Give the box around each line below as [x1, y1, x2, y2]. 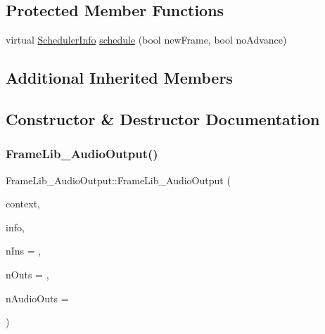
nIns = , [6, 243, 42, 258]
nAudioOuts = [6, 290, 69, 305]
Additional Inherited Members [6, 67, 233, 89]
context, [6, 196, 40, 211]
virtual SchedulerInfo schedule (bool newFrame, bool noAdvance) [6, 32, 287, 47]
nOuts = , [6, 266, 49, 281]
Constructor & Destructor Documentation [6, 108, 320, 129]
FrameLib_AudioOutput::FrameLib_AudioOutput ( [6, 172, 231, 187]
